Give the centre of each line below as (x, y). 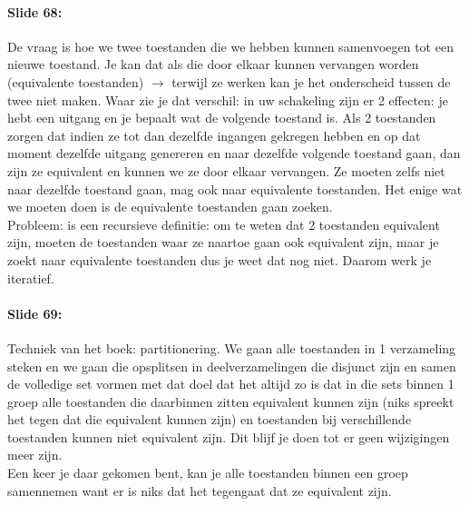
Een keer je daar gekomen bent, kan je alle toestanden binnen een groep (208, 473)
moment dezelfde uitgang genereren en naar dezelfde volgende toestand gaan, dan (234, 153)
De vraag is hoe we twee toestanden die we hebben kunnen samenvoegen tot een (230, 46)
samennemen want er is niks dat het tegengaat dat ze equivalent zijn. (200, 490)
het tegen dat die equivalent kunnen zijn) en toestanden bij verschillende (210, 419)
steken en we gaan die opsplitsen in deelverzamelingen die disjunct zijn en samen (232, 366)
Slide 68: (35, 11)
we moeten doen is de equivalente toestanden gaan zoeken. (170, 207)
